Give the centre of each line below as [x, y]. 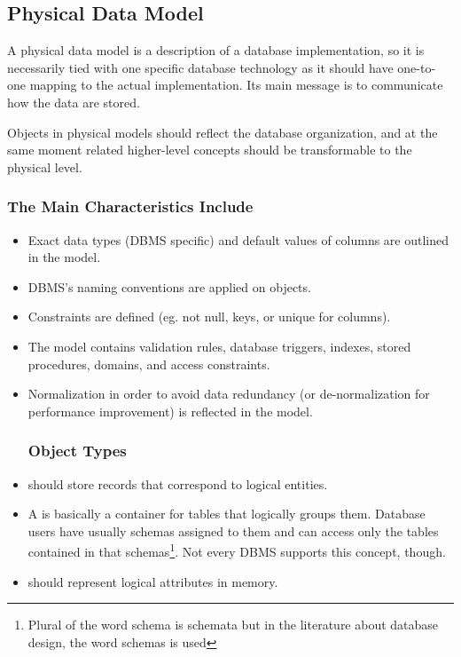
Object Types [77, 451]
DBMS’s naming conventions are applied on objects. [169, 286]
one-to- [417, 67]
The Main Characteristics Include [130, 206]
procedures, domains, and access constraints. [149, 364]
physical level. [45, 166]
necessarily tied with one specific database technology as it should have [200, 67]
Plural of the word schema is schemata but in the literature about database [233, 625]
